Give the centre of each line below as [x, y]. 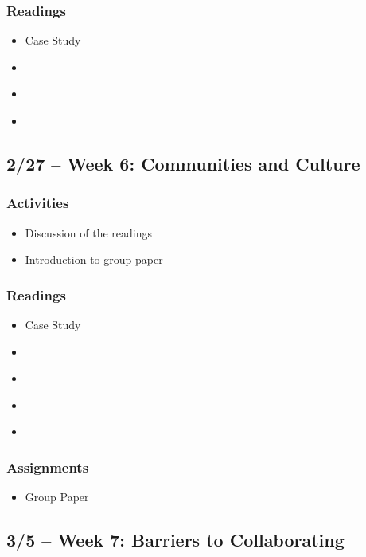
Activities [38, 203]
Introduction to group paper [94, 259]
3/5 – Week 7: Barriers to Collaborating [175, 540]
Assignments [48, 467]
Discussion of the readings [89, 232]
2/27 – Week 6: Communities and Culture [183, 163]
